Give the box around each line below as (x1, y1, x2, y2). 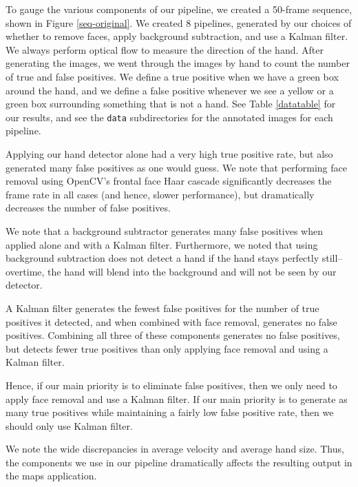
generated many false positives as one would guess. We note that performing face (6, 160, 347, 174)
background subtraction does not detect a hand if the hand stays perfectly (6, 251, 319, 265)
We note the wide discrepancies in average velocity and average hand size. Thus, (6, 442, 344, 456)
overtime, (6, 264, 45, 278)
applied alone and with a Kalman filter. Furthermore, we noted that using (6, 237, 318, 251)
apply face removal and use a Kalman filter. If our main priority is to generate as (6, 391, 348, 406)
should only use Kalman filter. (6, 418, 133, 433)
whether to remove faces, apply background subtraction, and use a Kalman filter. (6, 29, 348, 43)
